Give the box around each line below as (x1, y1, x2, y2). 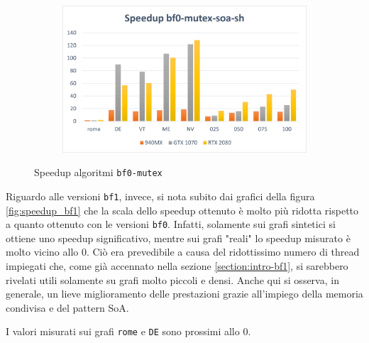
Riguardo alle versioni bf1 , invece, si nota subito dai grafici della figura (6, 188, 315, 203)
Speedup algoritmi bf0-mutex (34, 165, 163, 180)
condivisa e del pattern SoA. (6, 300, 129, 315)
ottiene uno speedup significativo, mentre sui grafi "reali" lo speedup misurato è (6, 230, 351, 245)
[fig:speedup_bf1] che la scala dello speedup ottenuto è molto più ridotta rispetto (6, 202, 359, 217)
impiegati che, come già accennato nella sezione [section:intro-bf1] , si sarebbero (6, 258, 348, 273)
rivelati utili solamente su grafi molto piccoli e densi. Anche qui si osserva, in (6, 272, 339, 287)
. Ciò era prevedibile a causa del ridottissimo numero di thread (86, 244, 360, 259)
